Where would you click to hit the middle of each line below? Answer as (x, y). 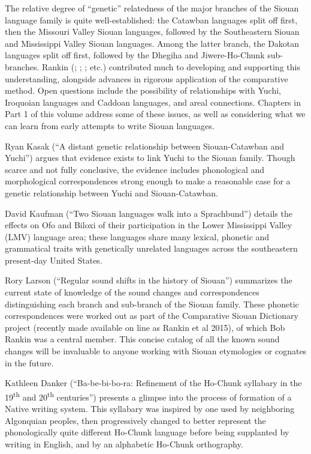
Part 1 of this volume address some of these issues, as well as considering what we (155, 114)
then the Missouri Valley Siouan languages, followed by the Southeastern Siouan (152, 32)
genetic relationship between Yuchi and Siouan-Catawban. (111, 192)
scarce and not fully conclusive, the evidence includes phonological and (135, 169)
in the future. (29, 362)
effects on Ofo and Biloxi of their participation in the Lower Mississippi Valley (149, 225)
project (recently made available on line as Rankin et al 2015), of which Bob (145, 327)
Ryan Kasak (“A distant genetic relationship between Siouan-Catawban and (144, 146)
